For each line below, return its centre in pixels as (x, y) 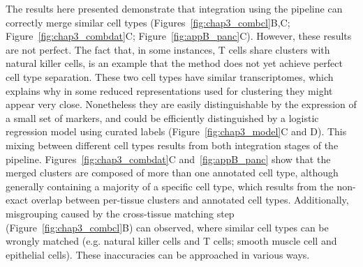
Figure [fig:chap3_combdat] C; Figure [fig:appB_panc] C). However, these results (179, 36)
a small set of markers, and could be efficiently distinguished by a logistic (162, 117)
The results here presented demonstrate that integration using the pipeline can (174, 8)
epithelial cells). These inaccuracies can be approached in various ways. (158, 254)
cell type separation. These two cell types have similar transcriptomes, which (170, 76)
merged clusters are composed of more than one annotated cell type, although (172, 173)
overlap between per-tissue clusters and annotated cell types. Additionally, (190, 200)
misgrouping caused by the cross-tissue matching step (120, 213)
